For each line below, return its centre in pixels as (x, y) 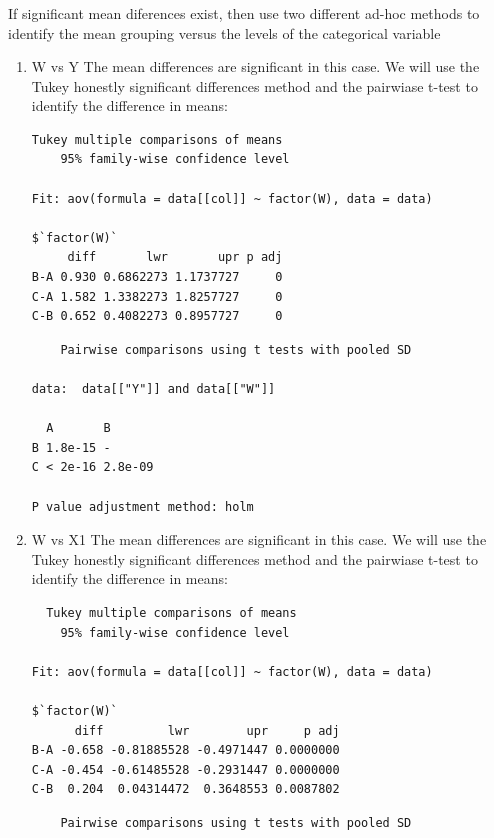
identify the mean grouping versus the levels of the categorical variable (224, 32)
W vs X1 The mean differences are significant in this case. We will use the (259, 539)
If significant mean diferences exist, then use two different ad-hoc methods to (244, 12)
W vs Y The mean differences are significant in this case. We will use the (255, 66)
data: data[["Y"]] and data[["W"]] (153, 389)
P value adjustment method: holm (142, 506)
